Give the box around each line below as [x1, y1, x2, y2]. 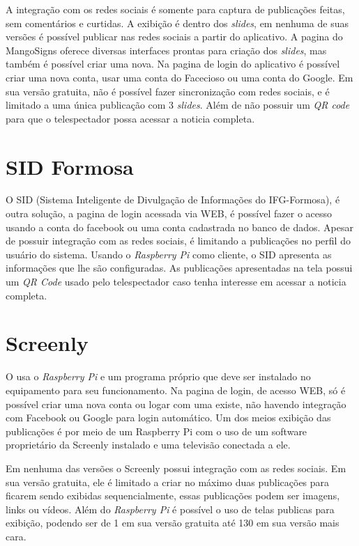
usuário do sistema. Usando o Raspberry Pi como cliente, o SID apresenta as [6, 247, 332, 261]
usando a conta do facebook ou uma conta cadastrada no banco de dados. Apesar [6, 219, 353, 234]
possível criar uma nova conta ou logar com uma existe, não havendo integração [6, 396, 346, 411]
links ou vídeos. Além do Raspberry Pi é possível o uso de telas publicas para [6, 501, 335, 516]
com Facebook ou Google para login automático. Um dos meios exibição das [6, 410, 331, 425]
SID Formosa [6, 152, 134, 180]
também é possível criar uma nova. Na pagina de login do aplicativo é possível [6, 56, 340, 71]
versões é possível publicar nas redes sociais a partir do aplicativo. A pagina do [6, 29, 343, 44]
